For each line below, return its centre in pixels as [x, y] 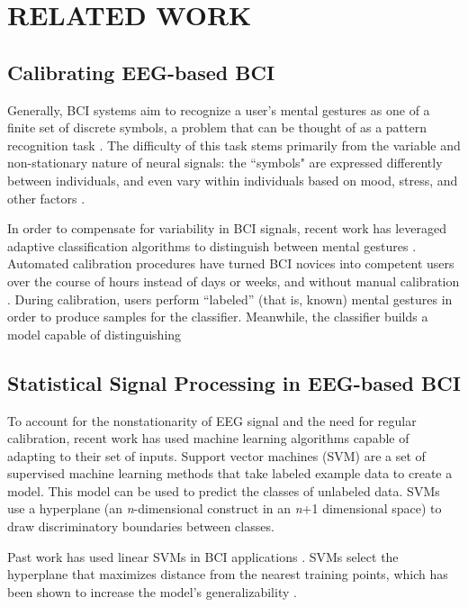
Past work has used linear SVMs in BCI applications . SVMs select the [203, 556]
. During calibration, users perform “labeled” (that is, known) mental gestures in [230, 299]
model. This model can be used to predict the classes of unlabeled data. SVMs [224, 490]
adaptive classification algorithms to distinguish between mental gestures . [212, 245]
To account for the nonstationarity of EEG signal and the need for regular [212, 420]
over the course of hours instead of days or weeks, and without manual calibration [234, 281]
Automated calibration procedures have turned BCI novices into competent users [231, 263]
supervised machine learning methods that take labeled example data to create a [230, 473]
